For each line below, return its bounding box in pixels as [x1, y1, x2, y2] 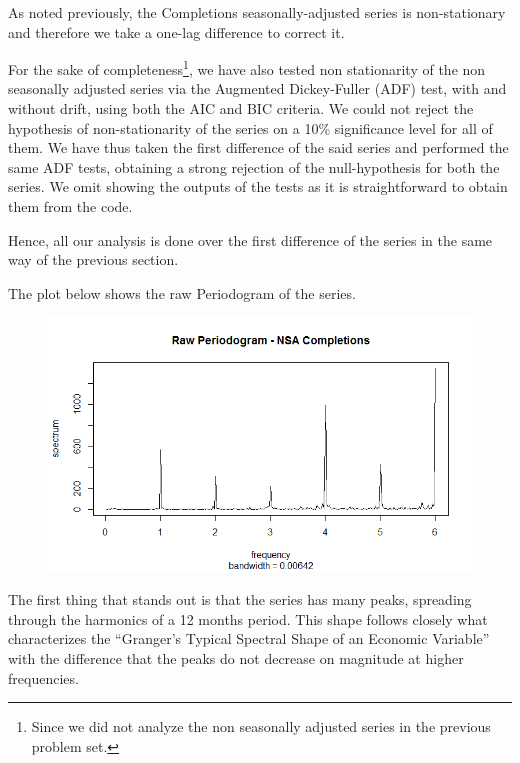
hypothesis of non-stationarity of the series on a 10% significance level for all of [8, 117, 493, 138]
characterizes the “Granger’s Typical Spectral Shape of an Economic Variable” [8, 628, 490, 649]
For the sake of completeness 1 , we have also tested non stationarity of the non [8, 56, 486, 79]
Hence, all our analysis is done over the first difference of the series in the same [8, 229, 493, 250]
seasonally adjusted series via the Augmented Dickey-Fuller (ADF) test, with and [8, 78, 507, 99]
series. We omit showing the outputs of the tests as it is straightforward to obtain [8, 176, 508, 197]
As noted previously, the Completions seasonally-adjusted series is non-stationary [8, 2, 506, 22]
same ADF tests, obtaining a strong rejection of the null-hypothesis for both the [8, 156, 500, 177]
